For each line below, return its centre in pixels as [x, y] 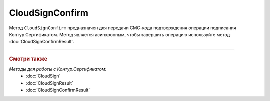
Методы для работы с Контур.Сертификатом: [58, 69]
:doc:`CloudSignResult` [50, 83]
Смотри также [28, 59]
